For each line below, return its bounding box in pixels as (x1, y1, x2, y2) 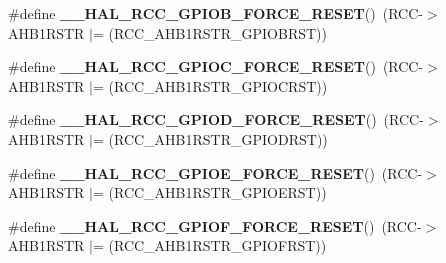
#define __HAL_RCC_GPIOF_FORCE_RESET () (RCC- (8, 215, 422, 236)
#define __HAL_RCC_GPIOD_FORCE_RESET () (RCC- (8, 109, 424, 130)
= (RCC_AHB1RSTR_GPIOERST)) (92, 182, 327, 203)
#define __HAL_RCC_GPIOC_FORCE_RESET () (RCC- (8, 56, 424, 77)
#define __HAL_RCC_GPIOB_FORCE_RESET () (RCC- (8, 3, 423, 23)
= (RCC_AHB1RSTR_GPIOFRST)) (92, 235, 327, 256)
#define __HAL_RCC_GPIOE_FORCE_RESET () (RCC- (8, 162, 423, 183)
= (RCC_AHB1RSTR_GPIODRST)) (92, 128, 328, 149)
